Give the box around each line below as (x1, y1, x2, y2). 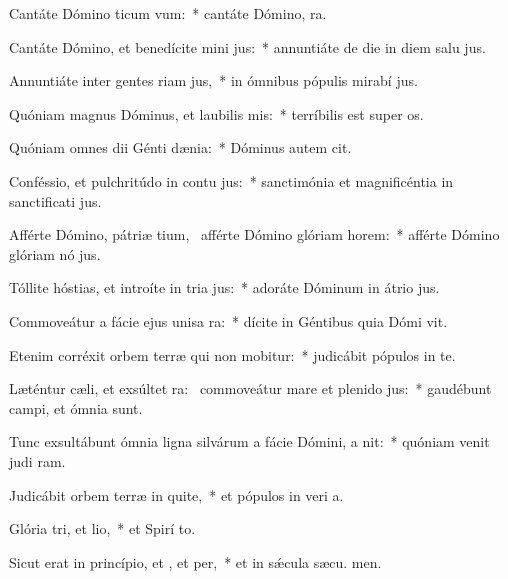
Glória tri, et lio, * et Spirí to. (9, 518, 196, 539)
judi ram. (9, 450, 66, 471)
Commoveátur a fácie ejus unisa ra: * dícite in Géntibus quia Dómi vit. (9, 310, 448, 331)
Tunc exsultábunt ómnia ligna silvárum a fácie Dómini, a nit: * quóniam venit (9, 431, 490, 452)
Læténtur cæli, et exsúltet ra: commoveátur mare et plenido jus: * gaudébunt (9, 378, 492, 399)
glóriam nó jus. (9, 243, 101, 264)
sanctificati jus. (9, 190, 102, 211)
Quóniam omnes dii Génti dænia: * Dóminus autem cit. (9, 137, 352, 158)
